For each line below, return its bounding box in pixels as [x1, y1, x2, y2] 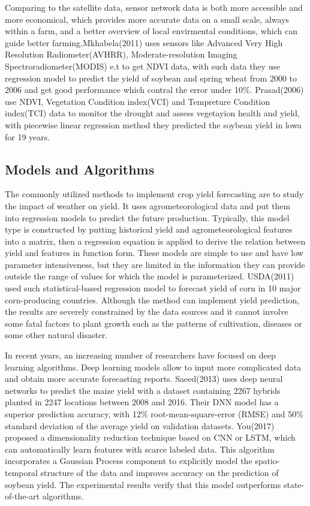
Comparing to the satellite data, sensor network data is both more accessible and [5, 1, 303, 13]
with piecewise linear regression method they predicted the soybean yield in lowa [5, 118, 302, 131]
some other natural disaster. [5, 329, 108, 341]
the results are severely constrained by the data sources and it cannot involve [5, 305, 288, 318]
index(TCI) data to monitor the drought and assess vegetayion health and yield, [5, 107, 300, 119]
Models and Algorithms [5, 159, 155, 178]
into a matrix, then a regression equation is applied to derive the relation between [5, 234, 306, 247]
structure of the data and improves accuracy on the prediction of [40, 466, 279, 478]
